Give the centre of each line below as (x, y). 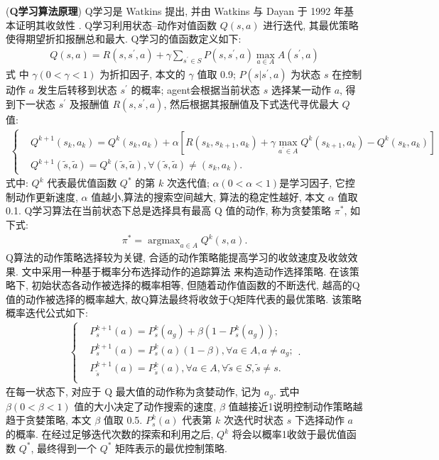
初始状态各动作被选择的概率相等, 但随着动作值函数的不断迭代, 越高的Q (196, 285)
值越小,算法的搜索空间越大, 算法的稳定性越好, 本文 (208, 196)
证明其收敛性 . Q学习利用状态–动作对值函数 (116, 24)
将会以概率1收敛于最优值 (289, 434)
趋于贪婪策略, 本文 (49, 420)
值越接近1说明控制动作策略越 (296, 406)
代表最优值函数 (82, 183)
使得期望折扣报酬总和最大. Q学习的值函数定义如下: (124, 39)
